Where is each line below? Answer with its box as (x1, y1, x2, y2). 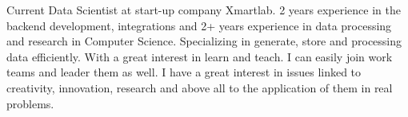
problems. (6, 95, 54, 111)
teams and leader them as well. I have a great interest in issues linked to (6, 64, 362, 80)
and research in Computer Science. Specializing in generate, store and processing (6, 33, 402, 49)
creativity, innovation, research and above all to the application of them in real (6, 79, 393, 96)
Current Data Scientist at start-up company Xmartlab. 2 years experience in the (6, 2, 401, 18)
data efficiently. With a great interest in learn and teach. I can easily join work (6, 48, 393, 64)
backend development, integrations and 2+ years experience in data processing (6, 17, 392, 33)
